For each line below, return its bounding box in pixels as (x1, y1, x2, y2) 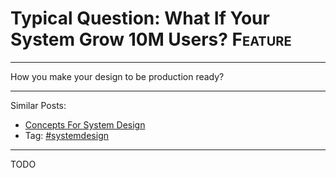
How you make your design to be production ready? (10, 70, 225, 82)
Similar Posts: (10, 99, 67, 111)
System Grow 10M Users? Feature (10, 28, 292, 51)
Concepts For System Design (24, 118, 146, 131)
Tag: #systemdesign (24, 129, 109, 141)
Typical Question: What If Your (10, 7, 270, 30)
